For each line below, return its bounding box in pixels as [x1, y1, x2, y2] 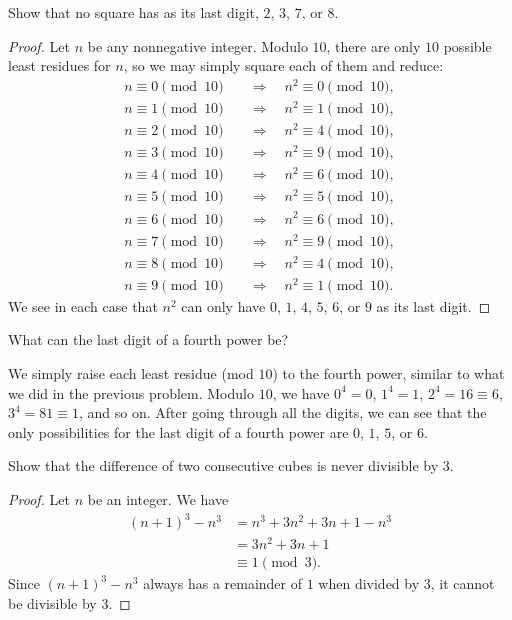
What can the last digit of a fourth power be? [8, 329, 289, 350]
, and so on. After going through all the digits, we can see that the [79, 402, 487, 423]
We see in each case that [8, 295, 158, 316]
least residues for [8, 55, 111, 76]
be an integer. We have [87, 489, 229, 510]
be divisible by [8, 592, 97, 613]
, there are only [326, 35, 421, 56]
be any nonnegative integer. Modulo [87, 35, 308, 56]
